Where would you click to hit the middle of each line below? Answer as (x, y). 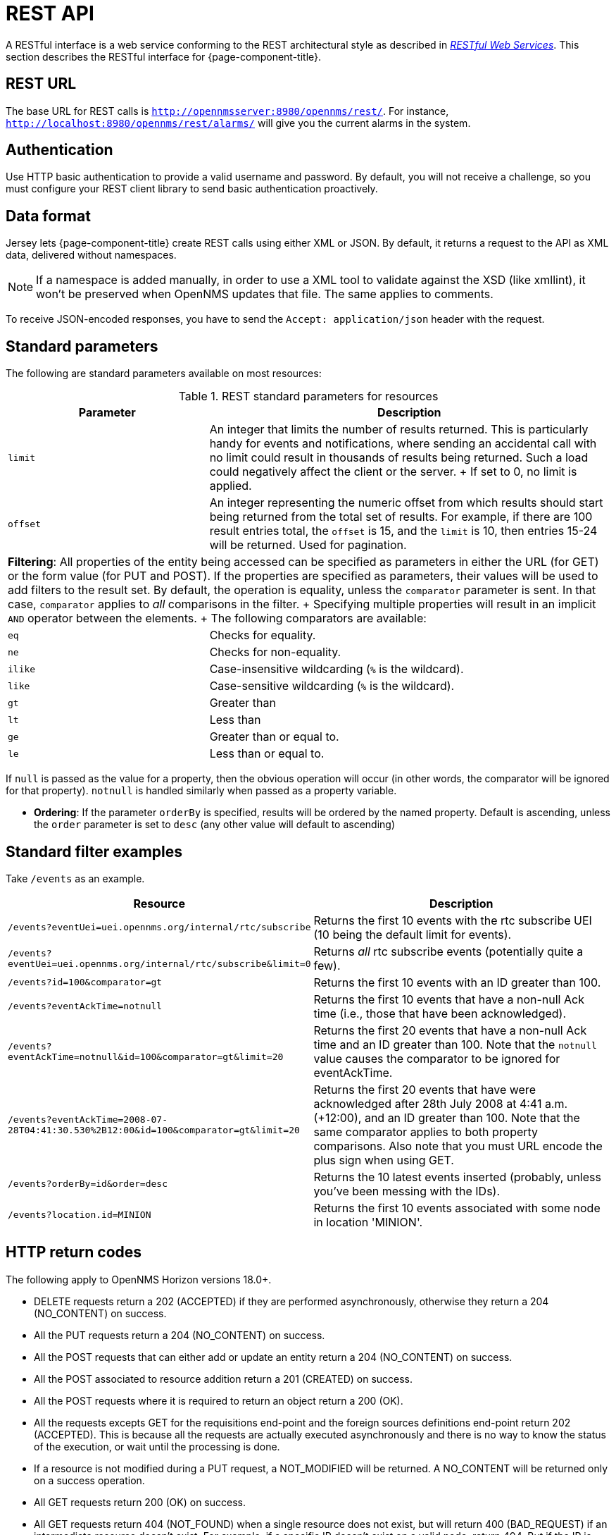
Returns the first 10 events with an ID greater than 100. (457, 982)
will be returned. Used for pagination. (308, 545)
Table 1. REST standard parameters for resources (308, 396)
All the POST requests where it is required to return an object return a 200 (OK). (219, 1400)
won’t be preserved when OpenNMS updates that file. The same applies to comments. (265, 294)
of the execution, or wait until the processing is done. (157, 1446)
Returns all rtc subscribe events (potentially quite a (448, 951)
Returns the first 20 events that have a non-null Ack (450, 1030)
